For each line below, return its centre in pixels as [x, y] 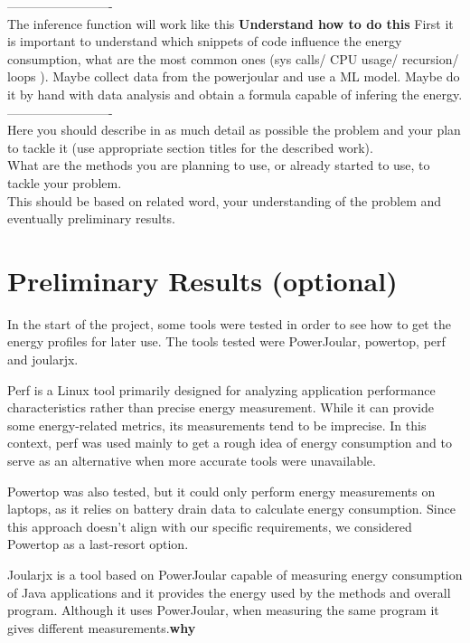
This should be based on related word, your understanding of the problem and [225, 200]
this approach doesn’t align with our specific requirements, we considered [210, 526]
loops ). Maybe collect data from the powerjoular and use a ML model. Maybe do [234, 76]
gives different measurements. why [102, 627]
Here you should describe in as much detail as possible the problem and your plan [234, 130]
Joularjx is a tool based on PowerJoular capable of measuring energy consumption [235, 574]
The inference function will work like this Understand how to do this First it [230, 23]
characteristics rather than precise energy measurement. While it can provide [221, 407]
